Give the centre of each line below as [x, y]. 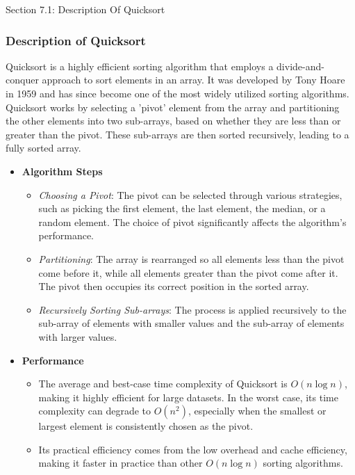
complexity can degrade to [95, 411]
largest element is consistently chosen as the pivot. [146, 426]
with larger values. [78, 336]
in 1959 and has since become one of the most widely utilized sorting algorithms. [177, 93]
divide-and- [300, 66]
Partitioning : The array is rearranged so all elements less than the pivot [191, 258]
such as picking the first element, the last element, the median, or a [182, 208]
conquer [22, 80]
